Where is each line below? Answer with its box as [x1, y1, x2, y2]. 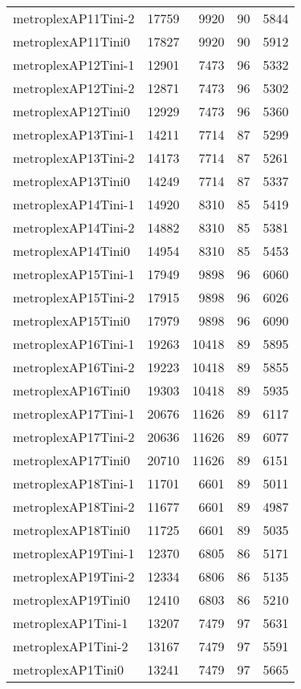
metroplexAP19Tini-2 [13, 567, 135, 586]
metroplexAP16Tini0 [13, 381, 131, 399]
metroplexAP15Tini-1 [13, 265, 135, 283]
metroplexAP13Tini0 [13, 172, 131, 190]
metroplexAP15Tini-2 [13, 288, 135, 306]
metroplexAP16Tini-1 [13, 334, 135, 353]
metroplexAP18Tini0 [13, 521, 131, 539]
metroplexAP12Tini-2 [13, 79, 135, 97]
